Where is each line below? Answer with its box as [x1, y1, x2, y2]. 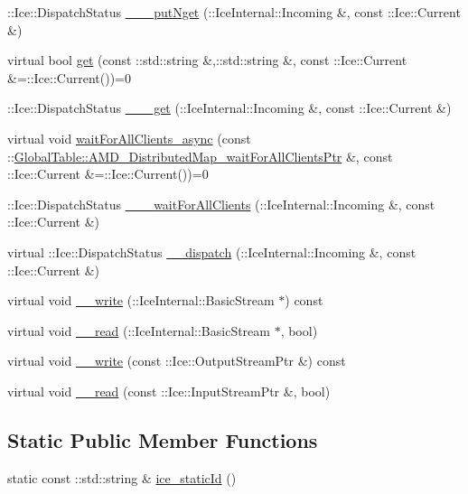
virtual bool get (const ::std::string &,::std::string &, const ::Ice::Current [7, 51, 407, 70]
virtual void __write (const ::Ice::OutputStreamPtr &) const [7, 351, 346, 370]
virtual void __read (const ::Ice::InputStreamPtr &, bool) [7, 381, 331, 400]
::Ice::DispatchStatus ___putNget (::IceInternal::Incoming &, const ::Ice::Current [7, 3, 461, 21]
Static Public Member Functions [7, 425, 318, 453]
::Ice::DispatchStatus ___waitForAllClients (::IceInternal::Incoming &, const [7, 194, 435, 213]
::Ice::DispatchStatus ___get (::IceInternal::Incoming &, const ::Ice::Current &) [7, 98, 452, 117]
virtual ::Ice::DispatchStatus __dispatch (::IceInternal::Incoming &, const [7, 242, 417, 261]
